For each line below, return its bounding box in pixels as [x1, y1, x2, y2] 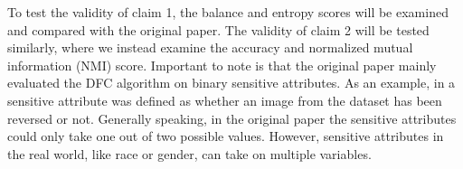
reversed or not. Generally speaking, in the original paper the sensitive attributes [7, 108, 457, 127]
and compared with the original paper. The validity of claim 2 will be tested [7, 20, 430, 39]
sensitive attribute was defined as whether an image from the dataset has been [7, 90, 442, 109]
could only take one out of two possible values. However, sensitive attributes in [7, 127, 444, 146]
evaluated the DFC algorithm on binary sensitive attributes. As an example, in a [7, 73, 456, 92]
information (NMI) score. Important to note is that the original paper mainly [7, 55, 437, 74]
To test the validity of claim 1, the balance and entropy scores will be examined [7, 3, 449, 21]
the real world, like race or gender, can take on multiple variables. [7, 144, 372, 163]
